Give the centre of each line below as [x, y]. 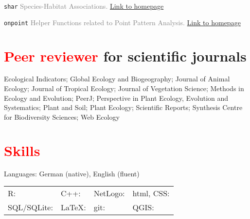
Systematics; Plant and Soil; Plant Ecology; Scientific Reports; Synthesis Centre [123, 107]
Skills [22, 150]
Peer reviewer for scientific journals [125, 55]
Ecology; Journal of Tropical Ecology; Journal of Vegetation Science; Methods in [124, 88]
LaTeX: [73, 207]
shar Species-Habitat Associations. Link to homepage [84, 6]
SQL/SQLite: [30, 207]
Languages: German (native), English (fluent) [72, 173]
